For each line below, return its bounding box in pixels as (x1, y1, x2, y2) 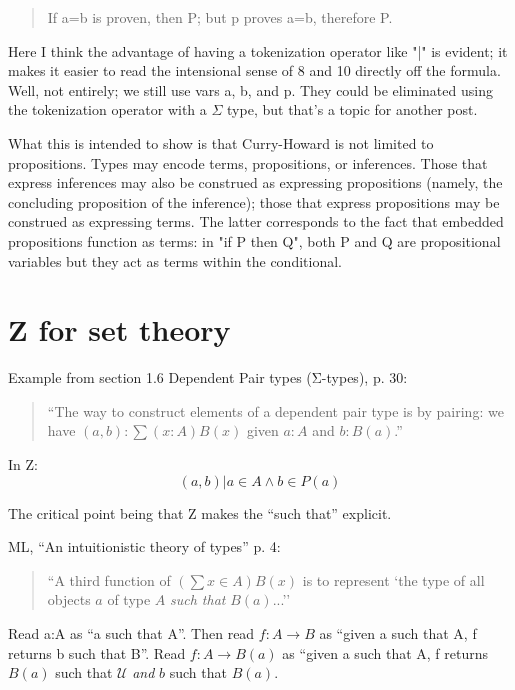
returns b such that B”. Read (8, 642, 186, 663)
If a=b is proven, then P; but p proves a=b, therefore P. (47, 7, 393, 27)
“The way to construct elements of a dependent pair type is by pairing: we (47, 400, 504, 421)
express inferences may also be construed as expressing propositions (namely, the (8, 172, 503, 193)
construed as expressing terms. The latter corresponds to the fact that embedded (8, 211, 504, 232)
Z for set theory (8, 309, 231, 350)
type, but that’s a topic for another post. (227, 99, 478, 120)
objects (47, 589, 91, 610)
